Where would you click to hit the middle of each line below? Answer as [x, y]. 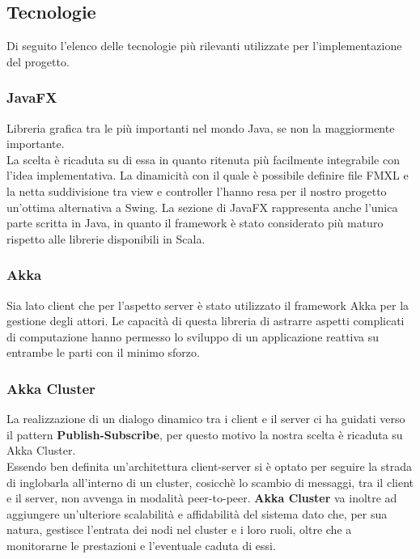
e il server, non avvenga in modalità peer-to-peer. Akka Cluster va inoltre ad [202, 498]
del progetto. [38, 61]
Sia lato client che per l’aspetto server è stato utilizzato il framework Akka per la [208, 305]
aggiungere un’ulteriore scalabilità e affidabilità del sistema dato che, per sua [197, 513]
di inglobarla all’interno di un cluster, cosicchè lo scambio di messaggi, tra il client [210, 482]
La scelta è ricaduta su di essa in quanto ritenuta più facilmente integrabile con [203, 159]
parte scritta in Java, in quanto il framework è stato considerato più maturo [195, 223]
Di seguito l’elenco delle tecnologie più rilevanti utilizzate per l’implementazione [204, 46]
